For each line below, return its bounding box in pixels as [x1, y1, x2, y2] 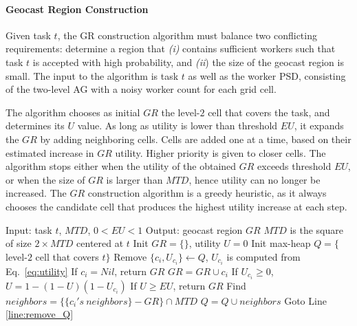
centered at [76, 236, 124, 250]
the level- [161, 105, 200, 119]
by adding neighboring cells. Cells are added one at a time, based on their [40, 131, 351, 146]
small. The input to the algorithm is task [6, 68, 179, 83]
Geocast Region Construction [6, 1, 149, 16]
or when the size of [6, 172, 85, 186]
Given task [6, 28, 51, 42]
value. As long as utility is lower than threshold [77, 118, 278, 133]
